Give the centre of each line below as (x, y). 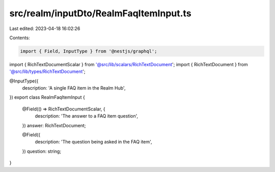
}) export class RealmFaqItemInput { (47, 97)
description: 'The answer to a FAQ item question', (87, 116)
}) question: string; (42, 151)
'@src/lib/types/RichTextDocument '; (47, 72)
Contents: (20, 38)
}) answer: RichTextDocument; (54, 125)
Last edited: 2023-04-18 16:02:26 (45, 28)
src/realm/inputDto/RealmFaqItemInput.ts (100, 13)
